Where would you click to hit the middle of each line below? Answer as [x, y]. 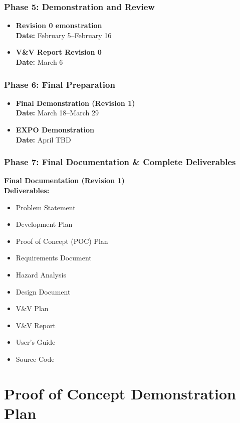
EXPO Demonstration [55, 129]
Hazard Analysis [41, 274]
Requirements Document [54, 258]
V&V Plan [32, 308]
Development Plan [44, 224]
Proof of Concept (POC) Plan [62, 241]
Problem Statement [46, 207]
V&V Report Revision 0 [59, 52]
